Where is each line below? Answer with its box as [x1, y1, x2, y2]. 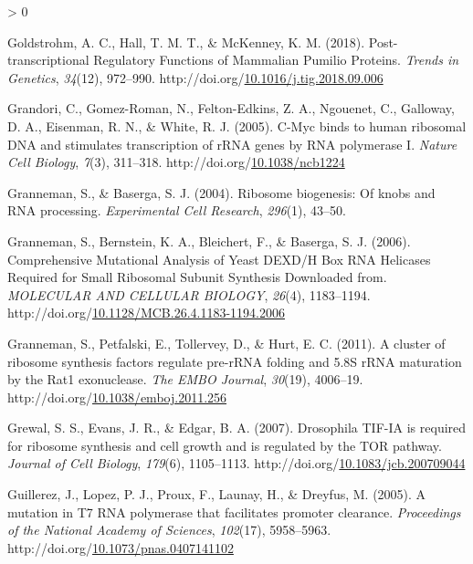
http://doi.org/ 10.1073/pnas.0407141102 [7, 538, 234, 557]
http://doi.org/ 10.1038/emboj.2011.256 [7, 387, 227, 406]
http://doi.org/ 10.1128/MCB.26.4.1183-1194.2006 [7, 303, 285, 322]
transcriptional [7, 50, 89, 69]
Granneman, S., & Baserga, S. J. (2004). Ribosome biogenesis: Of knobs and [7, 183, 436, 202]
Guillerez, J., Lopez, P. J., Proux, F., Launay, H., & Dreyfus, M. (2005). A [7, 485, 426, 504]
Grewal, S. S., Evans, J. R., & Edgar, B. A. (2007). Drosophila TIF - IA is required [7, 418, 467, 437]
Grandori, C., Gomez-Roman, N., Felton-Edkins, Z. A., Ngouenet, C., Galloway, [7, 99, 455, 118]
